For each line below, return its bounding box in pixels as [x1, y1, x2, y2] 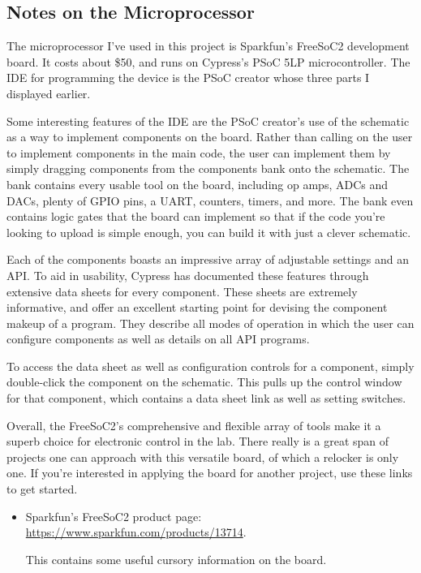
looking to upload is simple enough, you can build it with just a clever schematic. [6, 223, 411, 240]
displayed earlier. [6, 84, 91, 101]
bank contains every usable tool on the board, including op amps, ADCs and [6, 175, 389, 192]
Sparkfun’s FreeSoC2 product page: [25, 507, 202, 524]
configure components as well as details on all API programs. [6, 330, 310, 347]
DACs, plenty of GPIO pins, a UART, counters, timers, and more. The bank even [6, 192, 414, 209]
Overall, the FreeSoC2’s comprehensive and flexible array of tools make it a [6, 416, 381, 433]
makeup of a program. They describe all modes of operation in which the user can [6, 314, 415, 331]
